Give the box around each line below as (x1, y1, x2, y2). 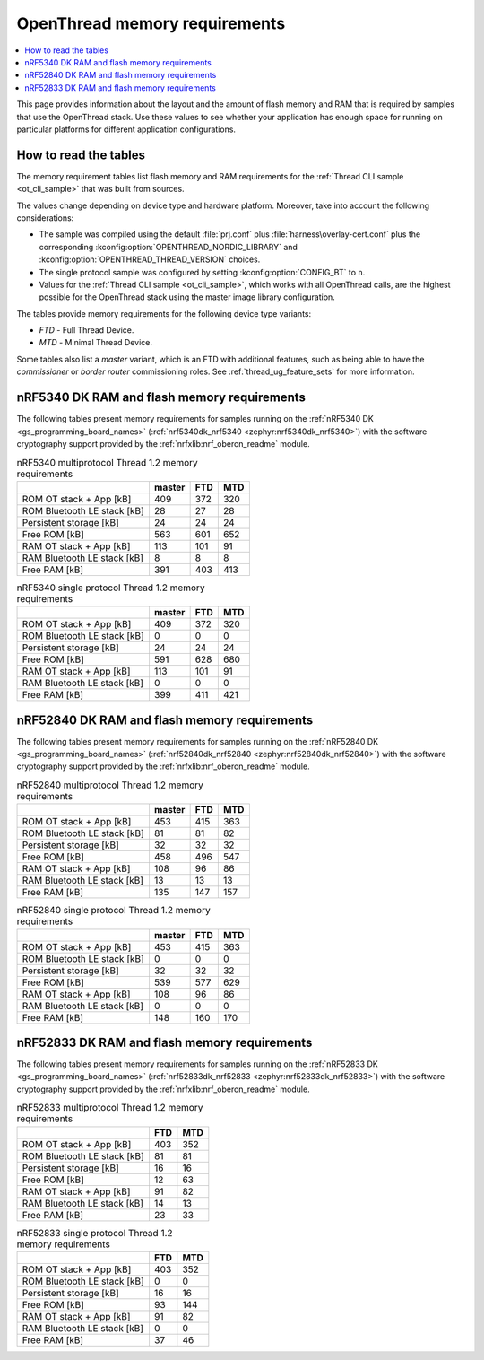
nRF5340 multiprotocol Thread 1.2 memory (16, 456, 199, 468)
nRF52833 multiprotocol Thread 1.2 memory (16, 1102, 203, 1114)
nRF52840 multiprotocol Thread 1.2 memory (16, 779, 203, 791)
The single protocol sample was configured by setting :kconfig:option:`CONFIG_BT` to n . (39, 266, 366, 277)
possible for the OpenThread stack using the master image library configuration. (39, 292, 335, 302)
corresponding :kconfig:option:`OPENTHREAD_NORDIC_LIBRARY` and (39, 241, 298, 252)
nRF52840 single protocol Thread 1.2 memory (16, 904, 211, 917)
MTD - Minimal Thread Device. (39, 337, 152, 348)
